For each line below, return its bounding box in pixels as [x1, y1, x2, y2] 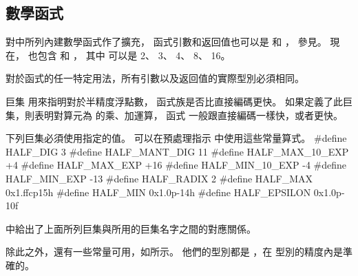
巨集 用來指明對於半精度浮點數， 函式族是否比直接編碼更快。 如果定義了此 [6, 94, 343, 108]
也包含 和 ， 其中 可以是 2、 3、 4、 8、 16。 [28, 47, 231, 62]
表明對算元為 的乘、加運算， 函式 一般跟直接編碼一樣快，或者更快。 [34, 107, 343, 122]
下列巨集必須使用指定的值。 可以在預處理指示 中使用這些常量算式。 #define [6, 131, 347, 145]
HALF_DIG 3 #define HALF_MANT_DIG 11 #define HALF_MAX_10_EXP [6, 144, 349, 158]
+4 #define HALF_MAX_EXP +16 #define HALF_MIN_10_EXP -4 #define [6, 158, 347, 172]
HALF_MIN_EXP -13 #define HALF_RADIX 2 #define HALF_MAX [6, 171, 313, 185]
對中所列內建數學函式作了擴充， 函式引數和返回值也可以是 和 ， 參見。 [6, 34, 327, 49]
